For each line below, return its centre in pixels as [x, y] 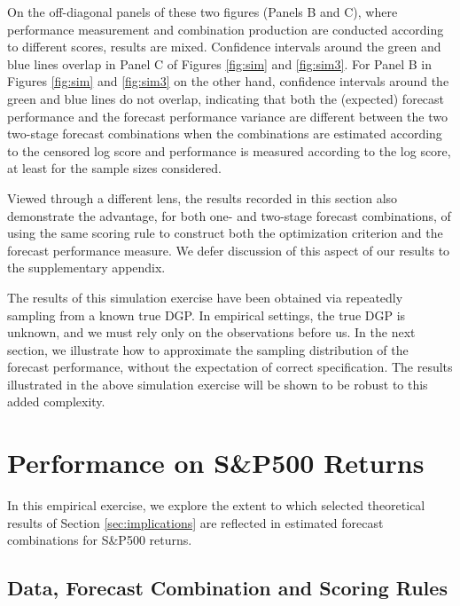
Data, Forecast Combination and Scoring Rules [227, 588]
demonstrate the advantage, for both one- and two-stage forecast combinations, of [229, 215]
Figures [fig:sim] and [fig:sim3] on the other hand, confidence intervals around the [228, 81]
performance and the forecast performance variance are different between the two [227, 116]
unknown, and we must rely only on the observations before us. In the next [211, 332]
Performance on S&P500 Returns [216, 463]
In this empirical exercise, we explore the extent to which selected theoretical [216, 505]
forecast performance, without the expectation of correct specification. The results [230, 367]
